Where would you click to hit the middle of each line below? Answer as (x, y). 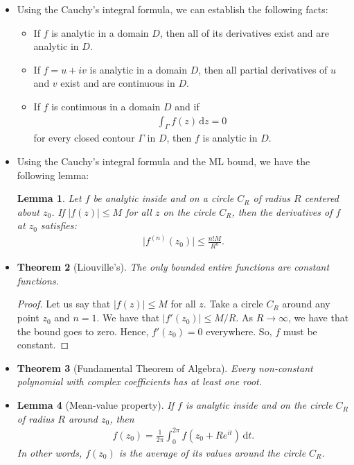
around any (306, 304)
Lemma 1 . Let (49, 198)
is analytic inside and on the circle (259, 405)
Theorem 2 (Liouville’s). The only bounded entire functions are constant (173, 267)
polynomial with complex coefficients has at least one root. (140, 381)
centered (321, 198)
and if (187, 106)
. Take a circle (233, 304)
